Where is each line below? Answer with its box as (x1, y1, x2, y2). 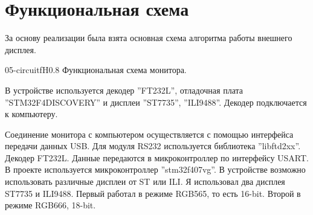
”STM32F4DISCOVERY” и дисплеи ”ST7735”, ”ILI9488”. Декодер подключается (5, 95, 307, 108)
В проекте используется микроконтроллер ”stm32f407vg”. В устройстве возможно (5, 163, 306, 176)
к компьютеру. (5, 107, 58, 120)
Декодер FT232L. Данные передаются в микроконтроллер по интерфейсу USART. (5, 151, 309, 164)
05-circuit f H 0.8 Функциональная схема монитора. (5, 63, 187, 76)
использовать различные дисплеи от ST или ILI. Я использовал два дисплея (5, 175, 285, 188)
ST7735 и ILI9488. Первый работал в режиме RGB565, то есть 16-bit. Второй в (5, 187, 301, 199)
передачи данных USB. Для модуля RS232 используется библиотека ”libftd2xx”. (5, 140, 301, 152)
